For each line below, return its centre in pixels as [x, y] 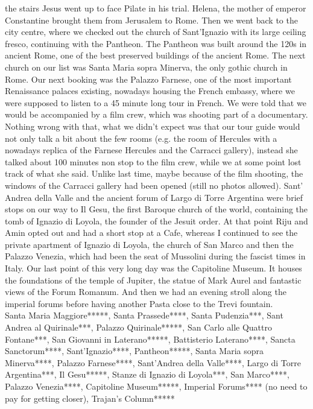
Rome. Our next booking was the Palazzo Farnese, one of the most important [148, 79]
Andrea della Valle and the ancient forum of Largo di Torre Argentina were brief [154, 197]
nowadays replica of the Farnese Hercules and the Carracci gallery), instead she [151, 150]
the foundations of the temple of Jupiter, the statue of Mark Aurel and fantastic [153, 280]
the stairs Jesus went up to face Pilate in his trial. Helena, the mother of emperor [156, 8]
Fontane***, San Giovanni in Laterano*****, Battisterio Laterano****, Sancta [150, 339]
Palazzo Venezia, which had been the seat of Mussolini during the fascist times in [155, 256]
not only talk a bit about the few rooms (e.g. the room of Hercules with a [141, 138]
